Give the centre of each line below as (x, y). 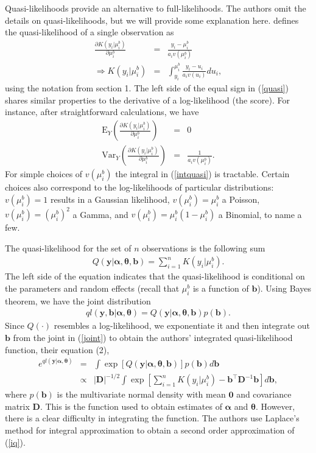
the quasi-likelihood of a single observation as (90, 32)
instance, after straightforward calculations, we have (102, 112)
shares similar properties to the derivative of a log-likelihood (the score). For (147, 100)
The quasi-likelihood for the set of (68, 248)
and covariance (264, 394)
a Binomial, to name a (260, 214)
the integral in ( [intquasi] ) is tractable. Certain (202, 174)
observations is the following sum (204, 248)
